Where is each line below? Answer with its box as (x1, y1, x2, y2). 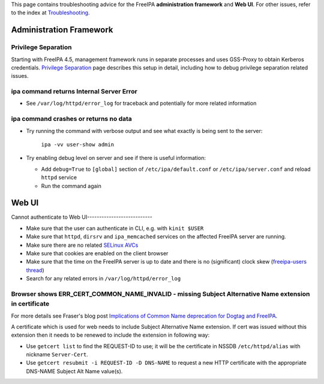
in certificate (11, 300, 50, 308)
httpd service (41, 174, 77, 181)
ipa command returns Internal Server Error (11, 87, 137, 96)
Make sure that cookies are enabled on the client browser (26, 250, 169, 257)
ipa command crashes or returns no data (11, 114, 132, 123)
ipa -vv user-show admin (41, 141, 114, 148)
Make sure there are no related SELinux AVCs (26, 241, 139, 249)
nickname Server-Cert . (26, 351, 88, 358)
